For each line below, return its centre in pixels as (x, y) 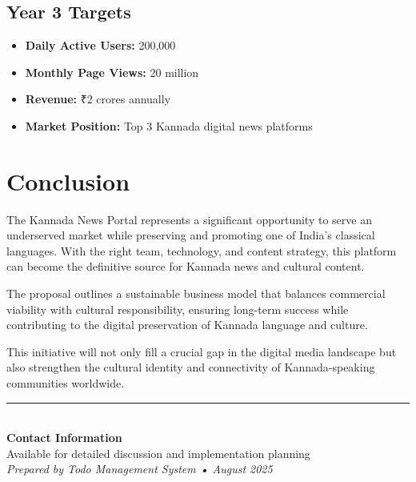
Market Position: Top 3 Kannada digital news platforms (169, 125)
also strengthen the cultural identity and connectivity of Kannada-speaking (191, 367)
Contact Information (64, 438)
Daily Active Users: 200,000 (100, 45)
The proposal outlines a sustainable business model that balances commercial (196, 293)
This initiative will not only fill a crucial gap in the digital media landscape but (202, 351)
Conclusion (68, 181)
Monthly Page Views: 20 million (112, 72)
